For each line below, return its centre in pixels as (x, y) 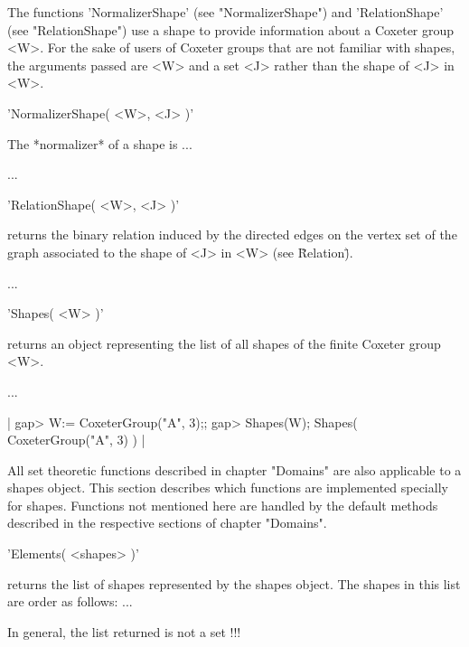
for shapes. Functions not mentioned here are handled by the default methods (223, 505)
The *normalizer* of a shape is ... (100, 143)
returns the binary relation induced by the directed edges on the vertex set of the (232, 234)
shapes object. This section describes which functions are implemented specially (228, 488)
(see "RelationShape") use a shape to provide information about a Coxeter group (231, 29)
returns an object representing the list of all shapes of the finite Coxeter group (224, 343)
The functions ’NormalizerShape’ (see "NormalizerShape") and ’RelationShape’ (225, 12)
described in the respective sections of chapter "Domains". (167, 523)
